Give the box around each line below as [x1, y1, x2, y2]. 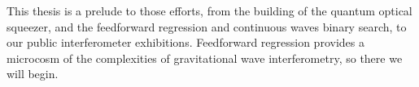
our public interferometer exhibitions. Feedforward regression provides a [7, 34, 364, 51]
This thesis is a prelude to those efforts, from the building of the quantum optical [7, 2, 412, 19]
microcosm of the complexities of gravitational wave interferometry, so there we [7, 49, 403, 66]
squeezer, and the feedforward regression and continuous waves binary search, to [7, 18, 407, 35]
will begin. [7, 65, 59, 82]
